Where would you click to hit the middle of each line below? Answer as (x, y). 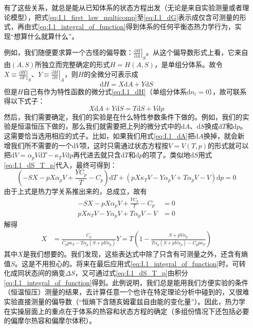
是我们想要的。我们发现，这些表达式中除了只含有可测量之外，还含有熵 (136, 254)
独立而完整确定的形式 (76, 64)
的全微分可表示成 (111, 74)
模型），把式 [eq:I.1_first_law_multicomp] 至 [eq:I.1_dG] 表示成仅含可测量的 (125, 17)
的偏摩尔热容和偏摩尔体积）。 (50, 320)
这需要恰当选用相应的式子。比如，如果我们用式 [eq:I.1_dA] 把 (99, 135)
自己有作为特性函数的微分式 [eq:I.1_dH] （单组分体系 (105, 91)
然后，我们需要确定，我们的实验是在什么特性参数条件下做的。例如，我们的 (123, 116)
